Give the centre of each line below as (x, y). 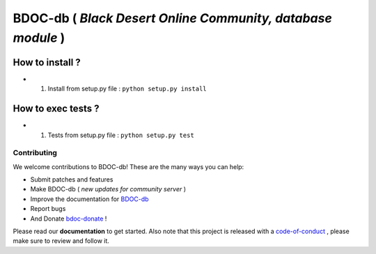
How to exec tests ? (56, 109)
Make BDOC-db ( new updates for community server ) (108, 189)
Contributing (35, 153)
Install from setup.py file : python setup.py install (127, 89)
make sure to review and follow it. (61, 241)
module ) (39, 38)
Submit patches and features (72, 180)
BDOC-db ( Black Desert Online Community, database (172, 18)
